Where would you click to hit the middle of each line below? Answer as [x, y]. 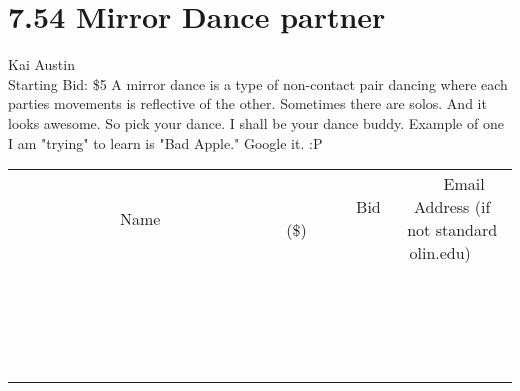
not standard [452, 230]
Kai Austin [41, 64]
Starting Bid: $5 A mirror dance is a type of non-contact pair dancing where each [258, 83]
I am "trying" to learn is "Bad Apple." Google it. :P [165, 142]
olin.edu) [440, 253]
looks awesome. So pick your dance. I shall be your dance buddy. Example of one [256, 122]
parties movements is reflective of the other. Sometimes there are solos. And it [247, 103]
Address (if [452, 207]
